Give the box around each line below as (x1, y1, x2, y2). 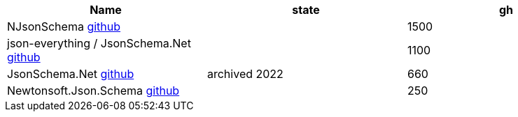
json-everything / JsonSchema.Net (7, 36, 191, 50)
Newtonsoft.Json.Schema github (7, 84, 180, 97)
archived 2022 (206, 67, 283, 81)
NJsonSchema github (7, 19, 121, 33)
